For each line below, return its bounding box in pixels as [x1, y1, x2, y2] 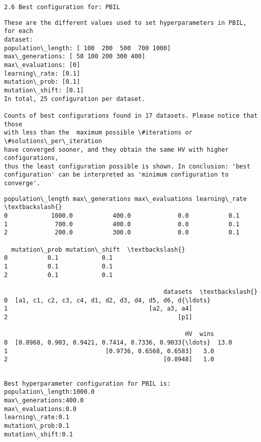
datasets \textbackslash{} [163, 288, 258, 295]
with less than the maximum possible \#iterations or [4, 129, 193, 137]
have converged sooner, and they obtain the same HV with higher [4, 146, 229, 153]
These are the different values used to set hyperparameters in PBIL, [4, 19, 247, 26]
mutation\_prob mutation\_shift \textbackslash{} [11, 246, 185, 253]
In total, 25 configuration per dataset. [4, 95, 146, 103]
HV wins [185, 330, 214, 338]
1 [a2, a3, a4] [4, 305, 193, 313]
